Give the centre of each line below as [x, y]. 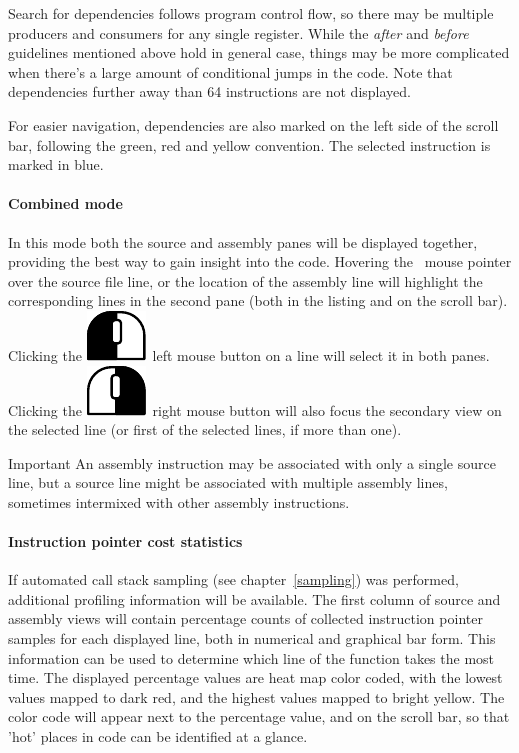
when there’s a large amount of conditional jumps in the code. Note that [230, 71]
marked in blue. [56, 164]
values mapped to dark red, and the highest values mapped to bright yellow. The [256, 696]
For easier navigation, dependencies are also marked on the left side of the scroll [253, 124]
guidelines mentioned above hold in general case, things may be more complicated [259, 52]
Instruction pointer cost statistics [125, 541]
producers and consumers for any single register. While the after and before [238, 32]
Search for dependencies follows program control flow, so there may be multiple [251, 13]
